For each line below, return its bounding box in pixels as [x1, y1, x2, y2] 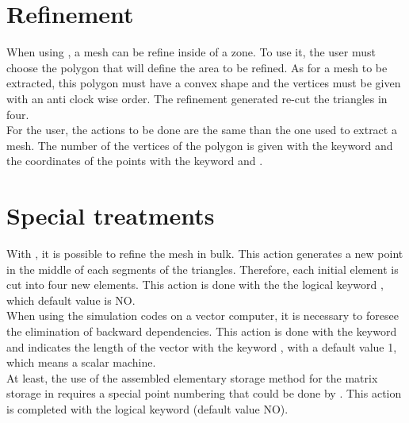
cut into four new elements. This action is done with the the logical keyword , [6, 276, 384, 293]
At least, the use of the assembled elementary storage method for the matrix [6, 369, 378, 386]
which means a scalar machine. [6, 354, 156, 371]
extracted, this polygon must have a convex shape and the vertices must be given [6, 75, 401, 91]
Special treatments [6, 199, 215, 232]
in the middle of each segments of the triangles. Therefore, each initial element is [6, 260, 399, 277]
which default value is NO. [6, 291, 136, 308]
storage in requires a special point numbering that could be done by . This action [6, 385, 402, 402]
